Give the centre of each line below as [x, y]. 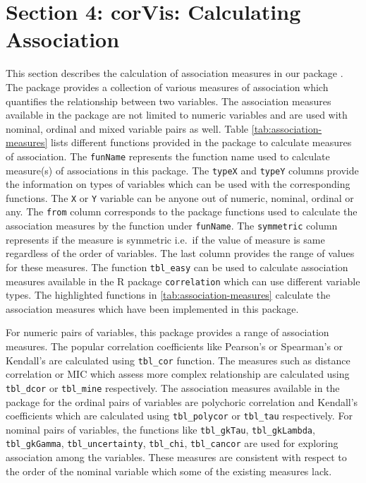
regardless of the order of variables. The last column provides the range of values [180, 253]
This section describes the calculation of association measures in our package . [175, 73]
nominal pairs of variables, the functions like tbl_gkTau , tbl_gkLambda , [160, 429]
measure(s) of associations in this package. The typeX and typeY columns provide [182, 170]
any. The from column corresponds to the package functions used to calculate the [182, 211]
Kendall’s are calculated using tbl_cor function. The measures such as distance [178, 360]
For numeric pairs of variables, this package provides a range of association [167, 332]
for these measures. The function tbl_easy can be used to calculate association [177, 267]
